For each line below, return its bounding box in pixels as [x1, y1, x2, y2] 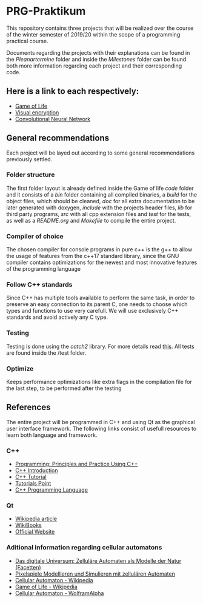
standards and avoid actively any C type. [6, 313, 108, 321]
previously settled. [6, 155, 53, 162]
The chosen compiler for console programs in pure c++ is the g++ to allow [6, 246, 193, 253]
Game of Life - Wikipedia [15, 583, 78, 590]
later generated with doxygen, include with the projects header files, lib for [6, 204, 193, 211]
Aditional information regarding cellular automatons [6, 543, 162, 552]
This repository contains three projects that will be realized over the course [6, 24, 194, 32]
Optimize [6, 364, 34, 372]
